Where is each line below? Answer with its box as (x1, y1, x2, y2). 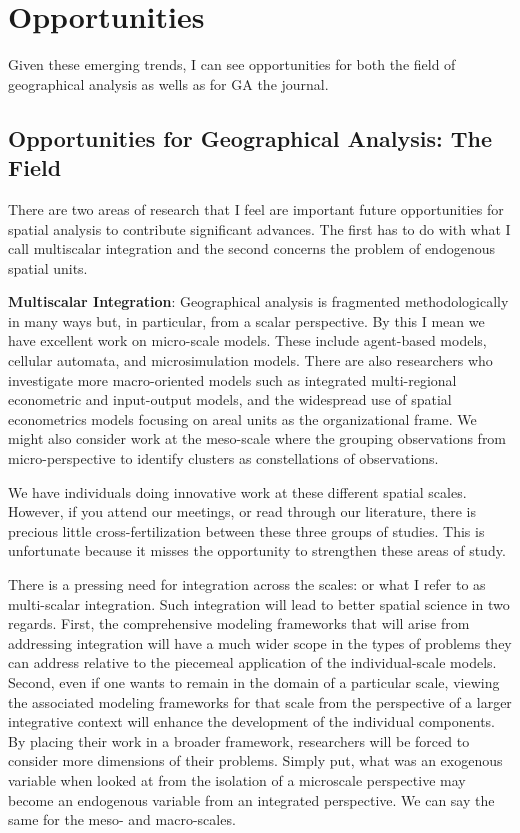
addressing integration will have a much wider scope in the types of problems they (8, 632, 512, 653)
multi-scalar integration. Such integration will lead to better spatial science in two (8, 593, 510, 614)
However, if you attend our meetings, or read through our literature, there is (8, 501, 476, 522)
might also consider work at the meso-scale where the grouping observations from (8, 428, 507, 449)
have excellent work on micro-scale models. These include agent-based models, (8, 330, 487, 351)
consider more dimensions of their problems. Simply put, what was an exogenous (8, 750, 503, 771)
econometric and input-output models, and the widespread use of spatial (8, 389, 452, 410)
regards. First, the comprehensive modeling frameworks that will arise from (8, 613, 470, 634)
